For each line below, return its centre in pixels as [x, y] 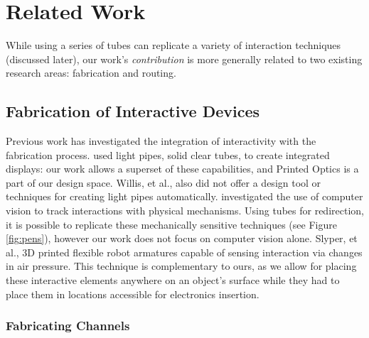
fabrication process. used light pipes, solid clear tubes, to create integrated [168, 154]
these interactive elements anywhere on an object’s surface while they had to [173, 280]
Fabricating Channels [68, 326]
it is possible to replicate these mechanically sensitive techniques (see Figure [171, 224]
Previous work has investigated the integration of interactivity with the [161, 141]
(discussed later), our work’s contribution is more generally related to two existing [184, 59]
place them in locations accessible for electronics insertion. [133, 294]
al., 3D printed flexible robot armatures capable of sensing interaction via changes [184, 252]
